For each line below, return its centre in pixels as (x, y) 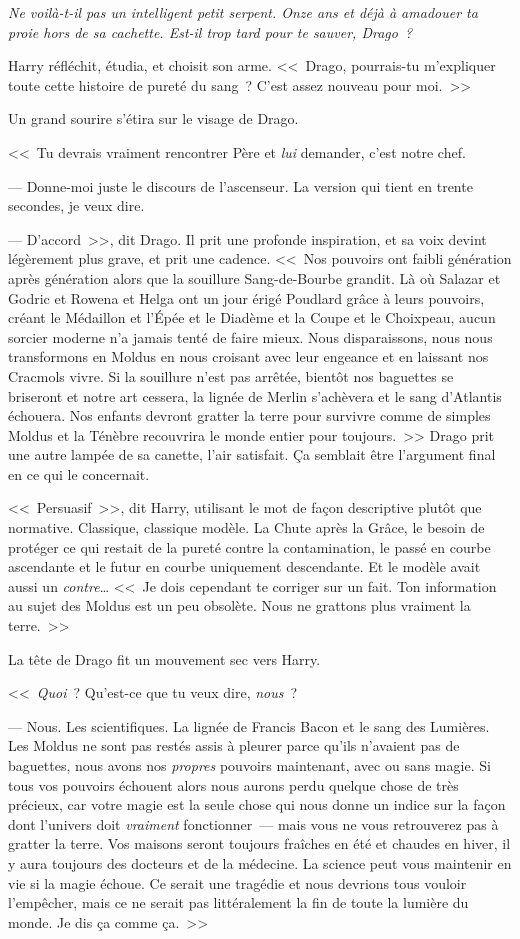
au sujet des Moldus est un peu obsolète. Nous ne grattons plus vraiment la (239, 605)
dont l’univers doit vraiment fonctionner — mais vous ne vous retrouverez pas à (253, 823)
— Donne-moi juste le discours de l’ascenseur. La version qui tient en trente (240, 185)
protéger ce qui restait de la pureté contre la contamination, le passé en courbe (249, 546)
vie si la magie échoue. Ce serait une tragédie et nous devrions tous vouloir (237, 882)
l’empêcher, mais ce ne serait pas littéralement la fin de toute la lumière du (238, 902)
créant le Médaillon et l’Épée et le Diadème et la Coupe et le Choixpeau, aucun (252, 317)
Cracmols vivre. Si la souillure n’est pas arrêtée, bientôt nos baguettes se (231, 375)
